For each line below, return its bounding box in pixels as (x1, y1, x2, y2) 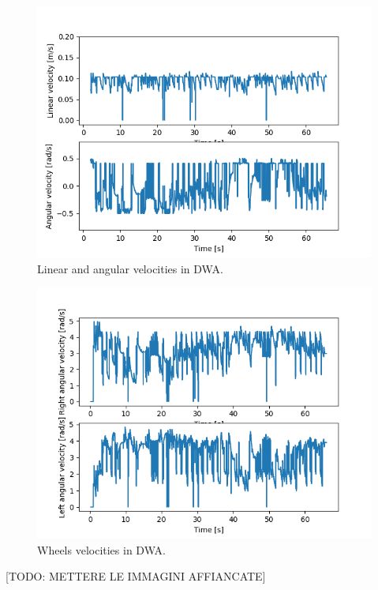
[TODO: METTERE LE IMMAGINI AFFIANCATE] (6, 568, 266, 584)
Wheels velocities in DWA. (37, 541, 166, 558)
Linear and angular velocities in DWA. (37, 260, 223, 276)
